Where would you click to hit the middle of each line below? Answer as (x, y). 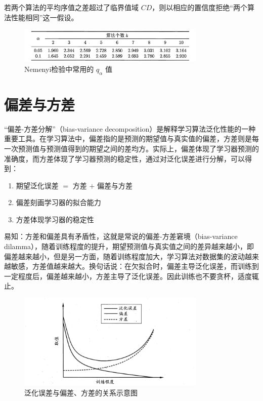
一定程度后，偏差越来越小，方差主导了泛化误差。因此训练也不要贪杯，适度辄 (131, 276)
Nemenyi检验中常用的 (59, 69)
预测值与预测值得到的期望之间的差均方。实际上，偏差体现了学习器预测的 (138, 148)
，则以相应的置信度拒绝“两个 (200, 7)
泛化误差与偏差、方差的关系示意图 (81, 393)
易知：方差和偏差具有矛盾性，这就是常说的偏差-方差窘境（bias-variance (121, 236)
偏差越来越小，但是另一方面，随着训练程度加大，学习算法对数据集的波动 (124, 256)
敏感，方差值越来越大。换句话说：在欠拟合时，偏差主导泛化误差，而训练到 (135, 266)
